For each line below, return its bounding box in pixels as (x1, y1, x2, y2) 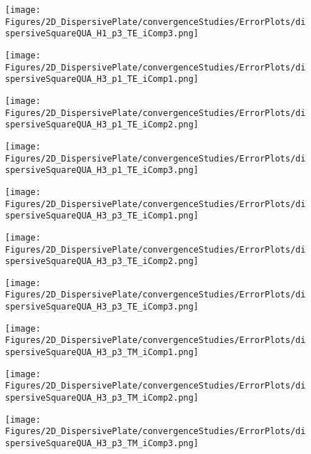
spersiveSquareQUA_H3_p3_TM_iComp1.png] (5, 347, 199, 358)
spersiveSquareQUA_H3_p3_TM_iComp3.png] (5, 438, 199, 449)
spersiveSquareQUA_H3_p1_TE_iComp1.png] (5, 74, 199, 85)
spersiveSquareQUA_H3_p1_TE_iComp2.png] (5, 120, 199, 130)
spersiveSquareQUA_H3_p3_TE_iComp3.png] (5, 302, 199, 312)
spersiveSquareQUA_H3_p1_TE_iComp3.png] (5, 165, 199, 176)
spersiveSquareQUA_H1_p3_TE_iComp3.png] (5, 28, 199, 39)
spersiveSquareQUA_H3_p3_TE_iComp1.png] (5, 211, 199, 221)
